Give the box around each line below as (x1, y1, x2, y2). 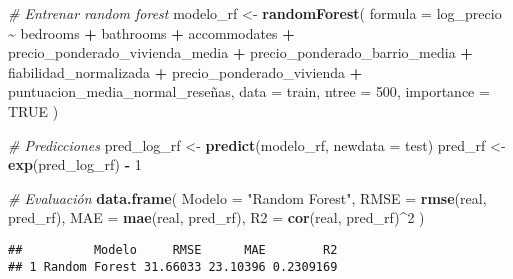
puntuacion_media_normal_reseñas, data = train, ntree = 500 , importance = (8, 81, 490, 102)
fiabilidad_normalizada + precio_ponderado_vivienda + (8, 61, 363, 82)
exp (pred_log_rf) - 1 (8, 154, 142, 175)
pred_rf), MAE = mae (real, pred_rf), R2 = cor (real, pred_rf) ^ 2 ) (8, 207, 425, 228)
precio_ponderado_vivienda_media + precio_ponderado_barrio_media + (8, 42, 473, 63)
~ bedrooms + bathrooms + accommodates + (8, 22, 295, 43)
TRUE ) (8, 100, 59, 121)
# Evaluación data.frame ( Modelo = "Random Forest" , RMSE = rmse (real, (8, 187, 487, 208)
